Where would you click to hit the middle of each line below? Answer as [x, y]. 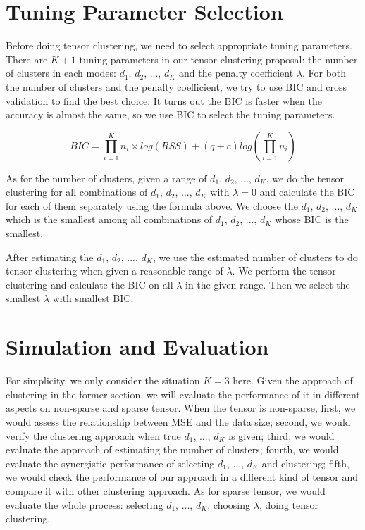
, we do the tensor [305, 178]
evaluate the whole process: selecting [85, 504]
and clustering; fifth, [305, 463]
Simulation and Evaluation [137, 347]
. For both [324, 73]
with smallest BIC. [93, 298]
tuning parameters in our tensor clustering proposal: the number [218, 59]
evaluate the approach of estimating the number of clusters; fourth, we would [172, 449]
